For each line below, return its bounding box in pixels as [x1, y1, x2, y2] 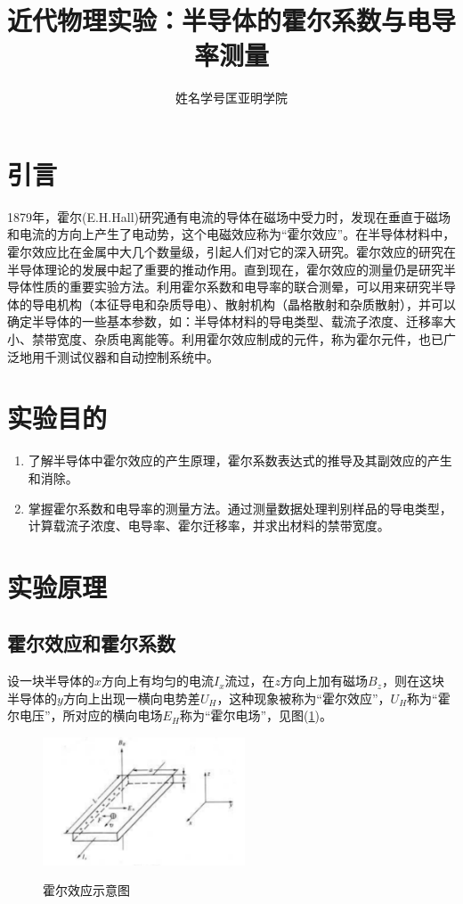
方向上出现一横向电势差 [62, 688, 200, 707]
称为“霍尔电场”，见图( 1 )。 [179, 706, 333, 725]
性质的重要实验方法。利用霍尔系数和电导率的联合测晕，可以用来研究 [31, 277, 431, 296]
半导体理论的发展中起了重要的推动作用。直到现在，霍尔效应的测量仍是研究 [7, 259, 443, 278]
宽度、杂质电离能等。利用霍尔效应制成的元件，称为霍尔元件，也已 [56, 330, 443, 348]
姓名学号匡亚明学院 [175, 88, 288, 107]
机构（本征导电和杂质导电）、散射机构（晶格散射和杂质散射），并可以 [56, 294, 456, 313]
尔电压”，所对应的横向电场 [7, 706, 163, 725]
